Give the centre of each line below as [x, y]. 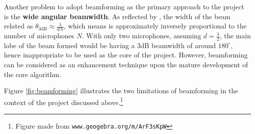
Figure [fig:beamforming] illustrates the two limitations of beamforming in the [121, 91]
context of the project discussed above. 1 [64, 101]
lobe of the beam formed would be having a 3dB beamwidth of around [110, 45]
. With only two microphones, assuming [142, 36]
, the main [235, 36]
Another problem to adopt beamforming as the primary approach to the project [124, 6]
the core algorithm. [33, 74]
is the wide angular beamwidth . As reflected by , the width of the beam [117, 16]
